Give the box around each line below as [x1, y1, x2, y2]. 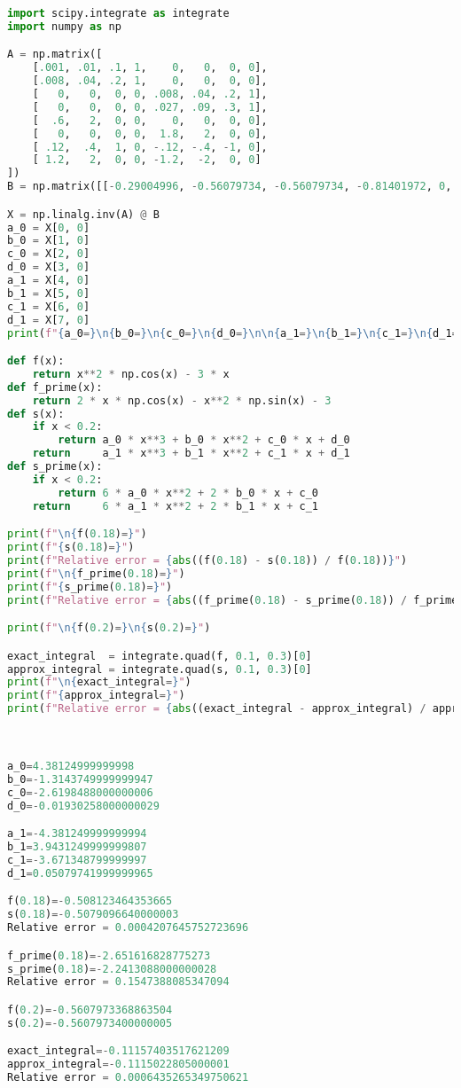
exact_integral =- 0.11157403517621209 [7, 1045, 230, 1058]
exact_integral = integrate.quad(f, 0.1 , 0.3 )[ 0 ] [7, 649, 312, 662]
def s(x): [7, 407, 65, 420]
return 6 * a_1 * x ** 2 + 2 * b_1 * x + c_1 [32, 499, 318, 513]
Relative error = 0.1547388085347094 [7, 975, 230, 989]
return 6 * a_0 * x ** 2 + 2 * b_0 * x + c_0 [58, 486, 319, 499]
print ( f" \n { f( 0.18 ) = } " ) [7, 528, 147, 541]
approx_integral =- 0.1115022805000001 [7, 1058, 230, 1071]
